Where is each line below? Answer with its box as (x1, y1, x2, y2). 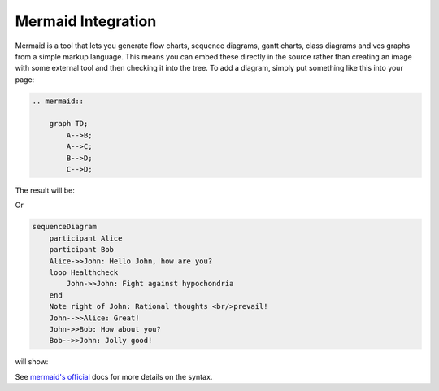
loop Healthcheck (49, 267, 119, 276)
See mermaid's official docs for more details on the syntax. (15, 371, 213, 381)
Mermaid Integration (15, 12, 157, 30)
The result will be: (15, 185, 75, 195)
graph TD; (49, 119, 89, 128)
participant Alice (49, 233, 123, 243)
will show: (15, 357, 49, 367)
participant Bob (49, 245, 114, 254)
